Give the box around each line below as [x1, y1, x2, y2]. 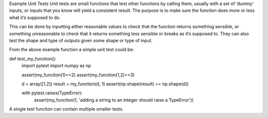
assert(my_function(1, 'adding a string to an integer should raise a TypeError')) [34, 97, 194, 103]
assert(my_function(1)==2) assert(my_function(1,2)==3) [21, 72, 135, 78]
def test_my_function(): [9, 56, 57, 61]
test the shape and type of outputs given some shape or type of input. [9, 37, 153, 43]
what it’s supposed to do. [9, 14, 61, 20]
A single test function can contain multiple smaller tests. [9, 106, 124, 112]
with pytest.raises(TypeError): [21, 90, 83, 96]
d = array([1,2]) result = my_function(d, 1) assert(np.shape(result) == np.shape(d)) [21, 81, 189, 87]
